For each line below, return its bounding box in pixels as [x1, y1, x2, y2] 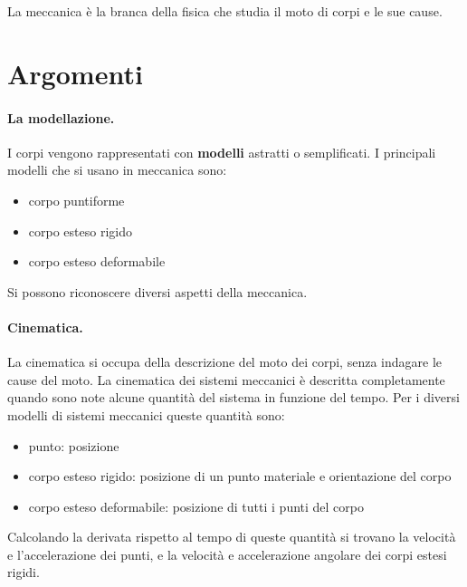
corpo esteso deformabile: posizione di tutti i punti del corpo [28, 496, 364, 515]
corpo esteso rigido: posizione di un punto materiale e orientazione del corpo [28, 467, 452, 486]
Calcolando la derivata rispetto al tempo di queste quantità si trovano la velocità [7, 527, 456, 546]
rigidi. [7, 563, 40, 582]
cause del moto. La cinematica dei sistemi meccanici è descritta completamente [7, 370, 445, 389]
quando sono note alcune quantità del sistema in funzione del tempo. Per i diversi [7, 388, 460, 407]
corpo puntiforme [28, 190, 125, 209]
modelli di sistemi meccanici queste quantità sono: [7, 405, 285, 424]
